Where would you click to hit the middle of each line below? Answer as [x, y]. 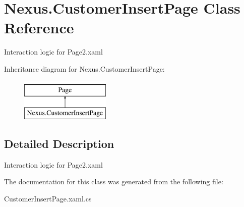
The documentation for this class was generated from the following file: [114, 182]
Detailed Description [59, 144]
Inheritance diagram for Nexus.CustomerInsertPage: [84, 68]
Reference [39, 28]
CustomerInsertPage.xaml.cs [48, 199]
